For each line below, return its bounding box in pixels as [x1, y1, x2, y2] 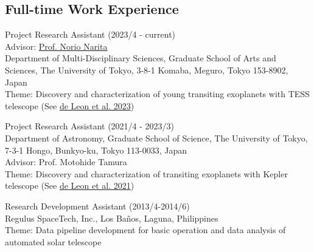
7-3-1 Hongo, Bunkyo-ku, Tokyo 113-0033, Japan [5, 143, 187, 156]
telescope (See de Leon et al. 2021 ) [5, 179, 134, 192]
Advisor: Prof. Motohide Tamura [5, 155, 127, 168]
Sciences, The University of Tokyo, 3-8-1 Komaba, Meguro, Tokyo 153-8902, [5, 63, 288, 76]
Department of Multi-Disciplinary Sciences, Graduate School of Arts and [5, 52, 276, 64]
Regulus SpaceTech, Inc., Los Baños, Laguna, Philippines [5, 211, 218, 224]
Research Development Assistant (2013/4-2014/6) [5, 199, 190, 212]
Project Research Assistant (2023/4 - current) [5, 28, 176, 41]
